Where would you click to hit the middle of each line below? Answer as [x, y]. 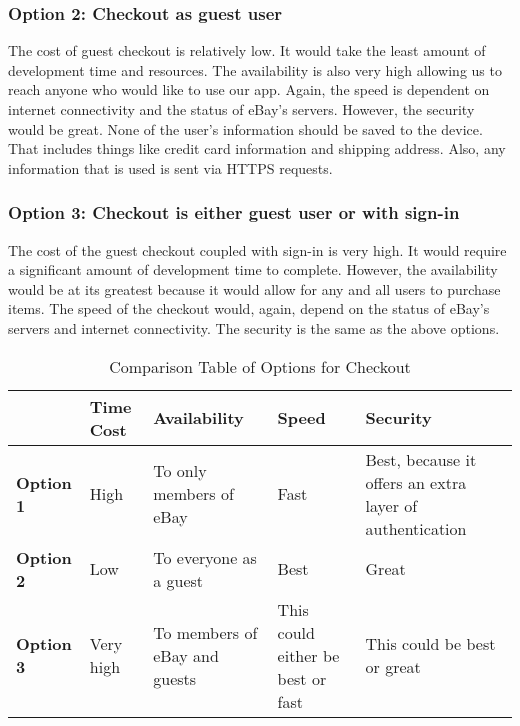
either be [308, 655]
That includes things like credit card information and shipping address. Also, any [257, 148]
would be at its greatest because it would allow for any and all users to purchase [254, 288]
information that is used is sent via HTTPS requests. [170, 167]
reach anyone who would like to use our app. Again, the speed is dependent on [249, 89]
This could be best [430, 644]
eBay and [186, 655]
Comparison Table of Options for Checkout [260, 366]
